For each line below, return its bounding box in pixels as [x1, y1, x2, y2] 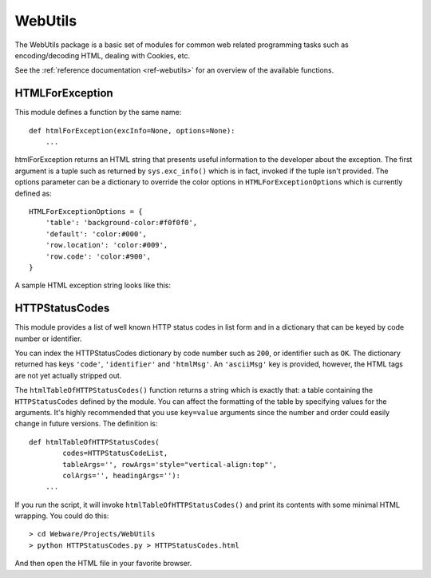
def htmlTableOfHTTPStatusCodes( [29, 437, 160, 446]
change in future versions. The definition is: [14, 419, 158, 429]
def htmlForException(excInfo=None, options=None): [29, 126, 235, 135]
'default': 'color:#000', [45, 229, 148, 239]
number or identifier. [14, 334, 82, 343]
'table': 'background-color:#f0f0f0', [45, 218, 198, 228]
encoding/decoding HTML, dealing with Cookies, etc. [14, 50, 191, 60]
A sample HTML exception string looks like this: [14, 280, 172, 291]
